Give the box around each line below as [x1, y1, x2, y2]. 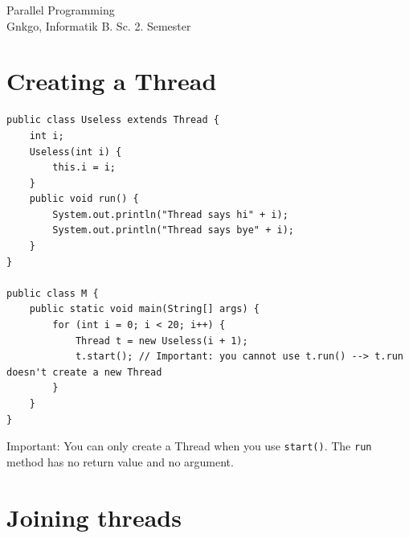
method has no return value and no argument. [6, 453, 234, 470]
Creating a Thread [6, 64, 217, 97]
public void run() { [29, 193, 139, 205]
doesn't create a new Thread [6, 366, 162, 378]
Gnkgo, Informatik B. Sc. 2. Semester [6, 17, 191, 34]
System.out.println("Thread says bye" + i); [52, 224, 294, 236]
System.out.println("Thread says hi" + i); [52, 208, 288, 220]
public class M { [6, 287, 99, 299]
